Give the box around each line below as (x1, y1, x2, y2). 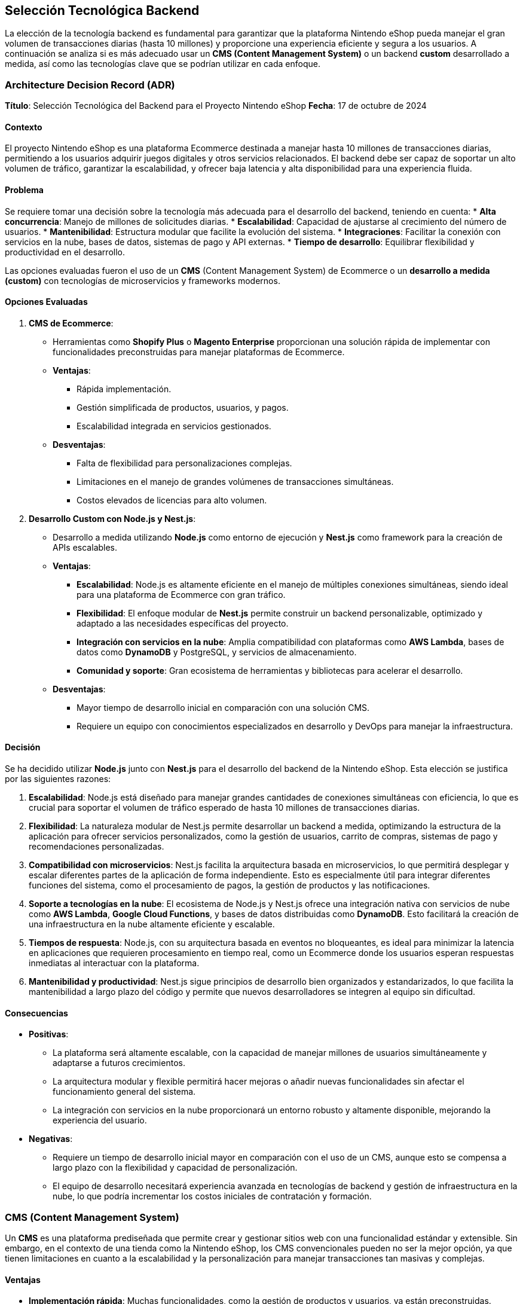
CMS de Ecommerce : (29, 317, 114, 328)
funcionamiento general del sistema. (53, 1086, 196, 1097)
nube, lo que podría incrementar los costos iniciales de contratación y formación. (53, 1191, 372, 1202)
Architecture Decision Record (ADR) (5, 78, 175, 91)
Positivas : (29, 1029, 69, 1040)
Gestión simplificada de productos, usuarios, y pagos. (77, 402, 289, 413)
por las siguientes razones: (5, 774, 111, 784)
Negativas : (29, 1134, 73, 1144)
